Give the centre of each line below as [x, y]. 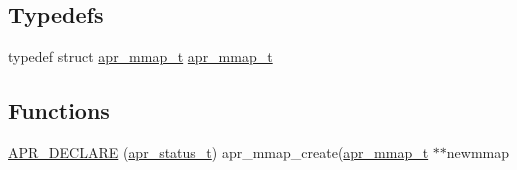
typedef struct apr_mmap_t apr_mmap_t [140, 56]
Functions [59, 110]
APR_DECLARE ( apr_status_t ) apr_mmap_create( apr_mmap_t [218, 152]
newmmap [478, 152]
